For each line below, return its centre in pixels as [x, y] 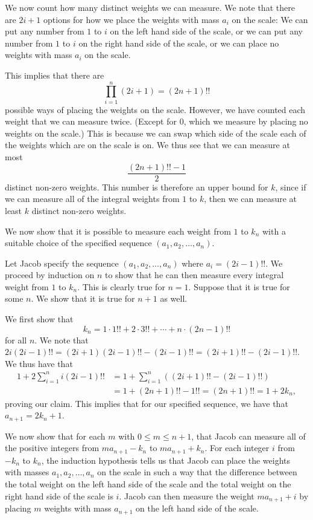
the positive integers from [52, 448]
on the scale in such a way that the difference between [197, 472]
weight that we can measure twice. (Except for [91, 121]
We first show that [39, 319]
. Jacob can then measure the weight [187, 496]
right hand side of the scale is [59, 496]
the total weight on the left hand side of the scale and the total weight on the [148, 484]
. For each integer [237, 448]
